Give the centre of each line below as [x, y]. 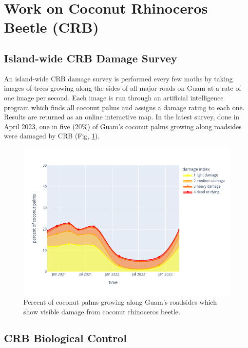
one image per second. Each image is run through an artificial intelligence [114, 97]
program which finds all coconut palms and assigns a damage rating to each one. [124, 107]
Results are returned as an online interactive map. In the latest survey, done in [122, 117]
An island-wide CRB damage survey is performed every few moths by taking [118, 78]
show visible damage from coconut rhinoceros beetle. [102, 311]
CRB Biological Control [65, 338]
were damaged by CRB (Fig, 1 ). [52, 136]
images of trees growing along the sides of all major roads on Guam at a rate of [123, 88]
